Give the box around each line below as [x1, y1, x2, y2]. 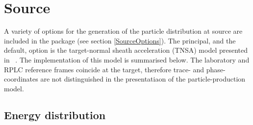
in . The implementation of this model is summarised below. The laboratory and [4, 54, 250, 64]
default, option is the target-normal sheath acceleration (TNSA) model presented [4, 45, 248, 55]
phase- [206, 64, 226, 74]
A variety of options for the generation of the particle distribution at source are [4, 26, 243, 36]
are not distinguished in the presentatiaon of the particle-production [40, 74, 246, 84]
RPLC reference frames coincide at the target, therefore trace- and [4, 64, 204, 74]
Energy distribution [4, 107, 106, 122]
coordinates [4, 74, 38, 84]
